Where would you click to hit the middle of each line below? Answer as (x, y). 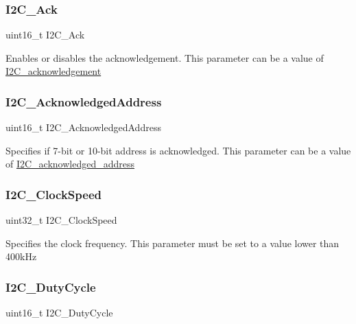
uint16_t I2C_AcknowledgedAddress (83, 127)
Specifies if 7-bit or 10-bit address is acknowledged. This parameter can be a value (178, 150)
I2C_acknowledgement (54, 71)
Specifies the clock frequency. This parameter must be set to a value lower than (173, 243)
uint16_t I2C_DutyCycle (59, 313)
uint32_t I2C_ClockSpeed (61, 220)
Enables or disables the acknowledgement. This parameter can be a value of (165, 57)
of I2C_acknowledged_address (70, 164)
